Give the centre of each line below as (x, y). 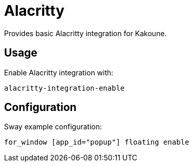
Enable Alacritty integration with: (59, 72)
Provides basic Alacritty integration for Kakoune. (86, 33)
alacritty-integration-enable (65, 88)
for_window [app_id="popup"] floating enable (97, 142)
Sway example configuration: (53, 127)
